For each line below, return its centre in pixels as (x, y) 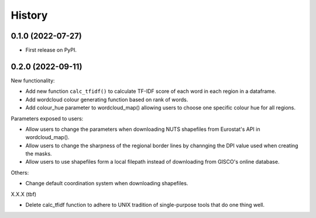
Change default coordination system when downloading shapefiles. (107, 184)
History (29, 15)
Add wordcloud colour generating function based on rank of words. (107, 99)
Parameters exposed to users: (47, 118)
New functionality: (33, 80)
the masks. (39, 154)
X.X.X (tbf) (24, 194)
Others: (20, 172)
